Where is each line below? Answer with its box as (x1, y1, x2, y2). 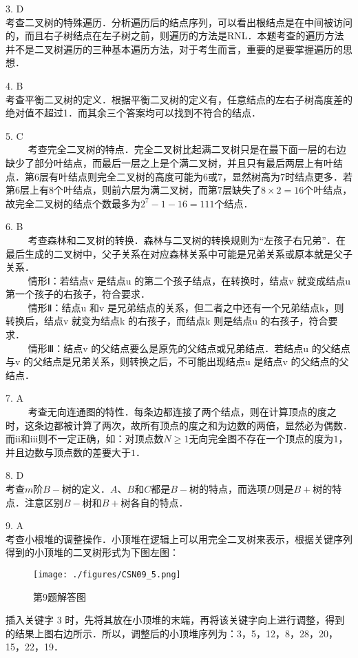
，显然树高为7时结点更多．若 (222, 169, 352, 183)
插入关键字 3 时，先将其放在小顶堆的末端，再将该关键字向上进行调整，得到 (6, 613, 345, 627)
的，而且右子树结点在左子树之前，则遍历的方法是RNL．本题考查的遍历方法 (6, 28, 344, 43)
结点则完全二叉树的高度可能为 (67, 169, 203, 183)
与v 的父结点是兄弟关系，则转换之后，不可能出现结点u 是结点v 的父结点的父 (6, 354, 349, 369)
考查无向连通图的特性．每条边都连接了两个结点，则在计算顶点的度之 (28, 404, 337, 419)
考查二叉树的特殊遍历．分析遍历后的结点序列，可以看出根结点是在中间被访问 (6, 14, 352, 29)
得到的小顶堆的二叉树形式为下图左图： (6, 545, 179, 559)
